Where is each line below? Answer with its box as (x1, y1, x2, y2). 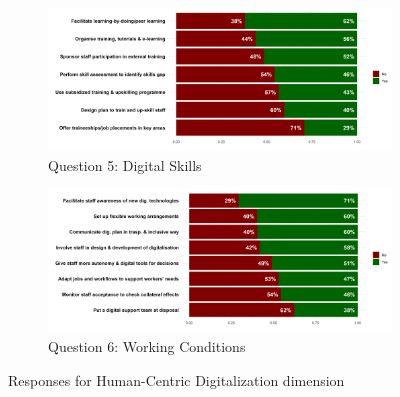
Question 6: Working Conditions (48, 336, 246, 356)
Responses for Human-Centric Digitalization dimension (8, 369, 345, 390)
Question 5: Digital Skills (48, 154, 202, 175)
